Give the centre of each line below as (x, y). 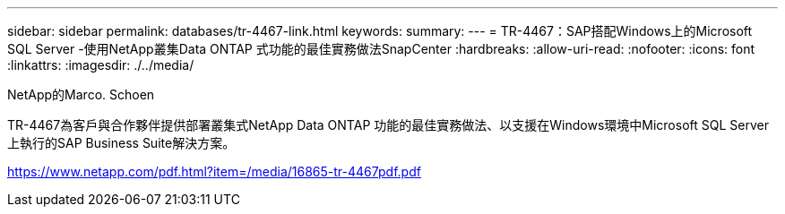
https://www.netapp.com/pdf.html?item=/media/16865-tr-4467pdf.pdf (214, 171)
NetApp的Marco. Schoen (81, 94)
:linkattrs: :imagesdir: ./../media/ (101, 65)
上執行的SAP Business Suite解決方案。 (121, 143)
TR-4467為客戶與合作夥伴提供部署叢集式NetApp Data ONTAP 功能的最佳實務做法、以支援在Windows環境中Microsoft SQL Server (388, 125)
